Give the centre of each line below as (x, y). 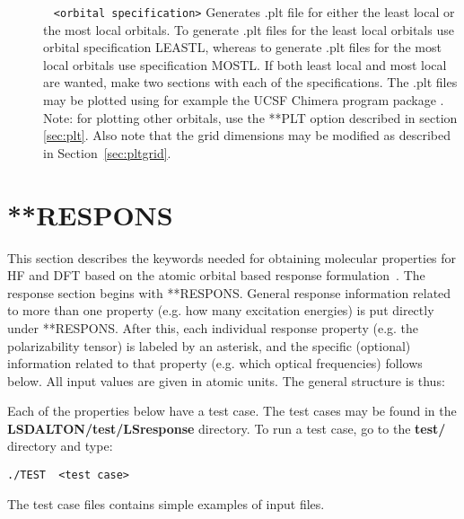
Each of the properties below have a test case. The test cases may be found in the (232, 411)
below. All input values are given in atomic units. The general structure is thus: (226, 380)
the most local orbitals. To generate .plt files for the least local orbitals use (249, 29)
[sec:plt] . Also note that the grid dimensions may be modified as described (247, 135)
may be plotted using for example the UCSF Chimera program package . (244, 100)
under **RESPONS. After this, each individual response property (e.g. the (213, 327)
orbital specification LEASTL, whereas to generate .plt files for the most (242, 47)
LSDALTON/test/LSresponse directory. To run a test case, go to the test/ (227, 428)
